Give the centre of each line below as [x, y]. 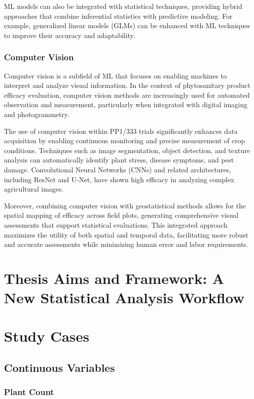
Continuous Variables [59, 368]
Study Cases [47, 336]
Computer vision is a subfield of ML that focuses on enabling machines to [115, 75]
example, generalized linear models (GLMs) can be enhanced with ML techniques [127, 25]
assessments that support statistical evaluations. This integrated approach [116, 224]
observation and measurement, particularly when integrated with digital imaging [126, 104]
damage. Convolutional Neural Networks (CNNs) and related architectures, [118, 169]
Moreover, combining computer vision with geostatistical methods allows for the [125, 205]
